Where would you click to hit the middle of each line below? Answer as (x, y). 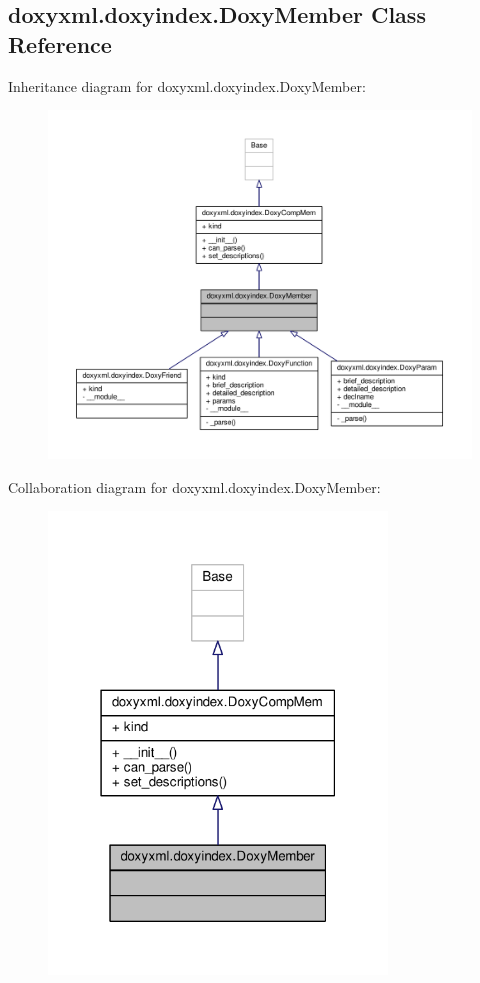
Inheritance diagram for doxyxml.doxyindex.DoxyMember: (187, 85)
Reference (60, 43)
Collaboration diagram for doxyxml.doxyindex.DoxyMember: (194, 486)
